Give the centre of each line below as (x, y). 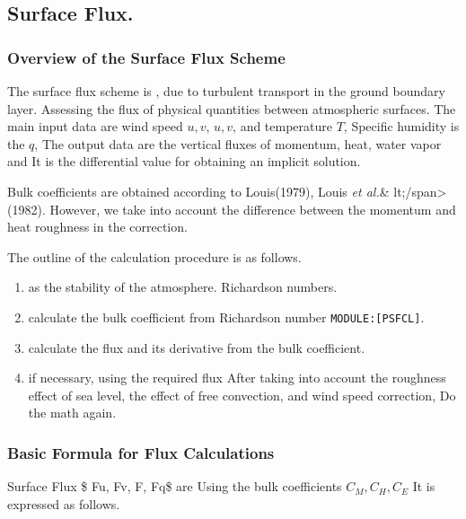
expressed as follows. (64, 503)
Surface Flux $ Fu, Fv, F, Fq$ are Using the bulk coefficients (175, 486)
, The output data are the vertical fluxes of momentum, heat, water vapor (238, 143)
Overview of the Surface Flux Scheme (146, 57)
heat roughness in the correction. (97, 227)
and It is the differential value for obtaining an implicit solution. (184, 161)
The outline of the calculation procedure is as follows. (154, 256)
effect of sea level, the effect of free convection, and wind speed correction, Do (242, 395)
